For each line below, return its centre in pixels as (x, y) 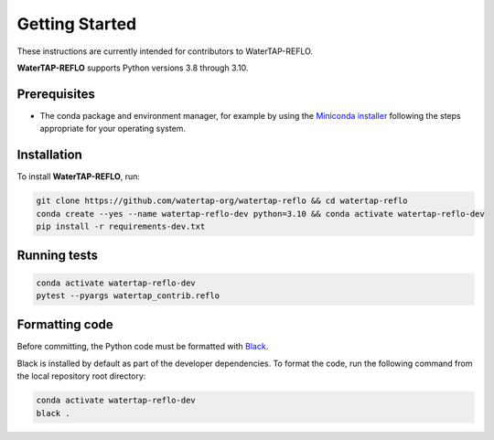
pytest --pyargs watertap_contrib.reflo (128, 295)
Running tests (58, 256)
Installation (49, 155)
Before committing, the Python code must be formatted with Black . (143, 347)
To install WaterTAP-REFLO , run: (79, 177)
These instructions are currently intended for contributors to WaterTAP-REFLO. (165, 51)
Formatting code (65, 325)
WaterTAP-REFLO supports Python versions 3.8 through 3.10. (133, 68)
